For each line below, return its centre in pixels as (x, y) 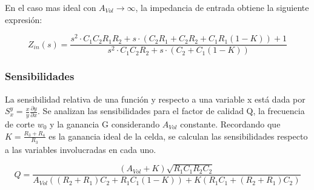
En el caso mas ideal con (51, 7)
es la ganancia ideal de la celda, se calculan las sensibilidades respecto (178, 136)
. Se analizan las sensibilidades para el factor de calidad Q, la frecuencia (171, 111)
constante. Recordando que (230, 124)
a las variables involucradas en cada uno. (81, 149)
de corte (20, 124)
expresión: (24, 19)
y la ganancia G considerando (105, 124)
